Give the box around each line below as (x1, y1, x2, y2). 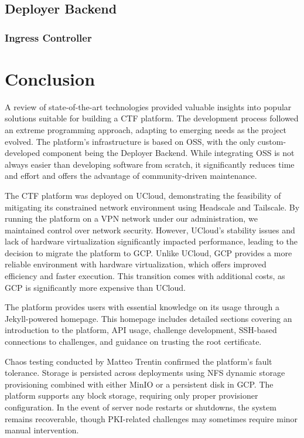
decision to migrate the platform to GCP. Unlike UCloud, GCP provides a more (5, 246, 292, 259)
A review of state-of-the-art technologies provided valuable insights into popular (5, 100, 292, 113)
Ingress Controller (5, 30, 92, 45)
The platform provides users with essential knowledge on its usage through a (5, 301, 279, 313)
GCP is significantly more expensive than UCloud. (5, 281, 186, 293)
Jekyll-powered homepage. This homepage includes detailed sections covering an (5, 312, 292, 324)
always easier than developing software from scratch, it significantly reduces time (5, 158, 295, 170)
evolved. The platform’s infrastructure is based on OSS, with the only (5, 135, 255, 147)
